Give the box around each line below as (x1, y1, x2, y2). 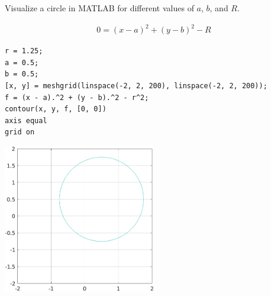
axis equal (5, 116, 47, 125)
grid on (5, 128, 35, 137)
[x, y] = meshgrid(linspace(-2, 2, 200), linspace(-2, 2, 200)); (5, 81, 267, 90)
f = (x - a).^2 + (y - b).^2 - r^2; (5, 93, 149, 102)
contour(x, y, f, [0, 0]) (5, 105, 107, 114)
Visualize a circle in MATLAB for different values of (5, 2, 194, 14)
